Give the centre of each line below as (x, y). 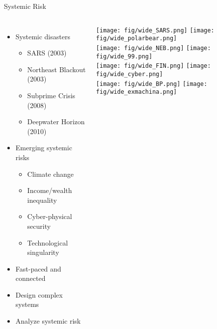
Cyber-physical (50, 216)
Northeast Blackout (56, 69)
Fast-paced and (38, 268)
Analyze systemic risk (48, 321)
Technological (48, 242)
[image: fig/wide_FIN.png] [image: (153, 66)
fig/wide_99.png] (124, 56)
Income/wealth (50, 190)
